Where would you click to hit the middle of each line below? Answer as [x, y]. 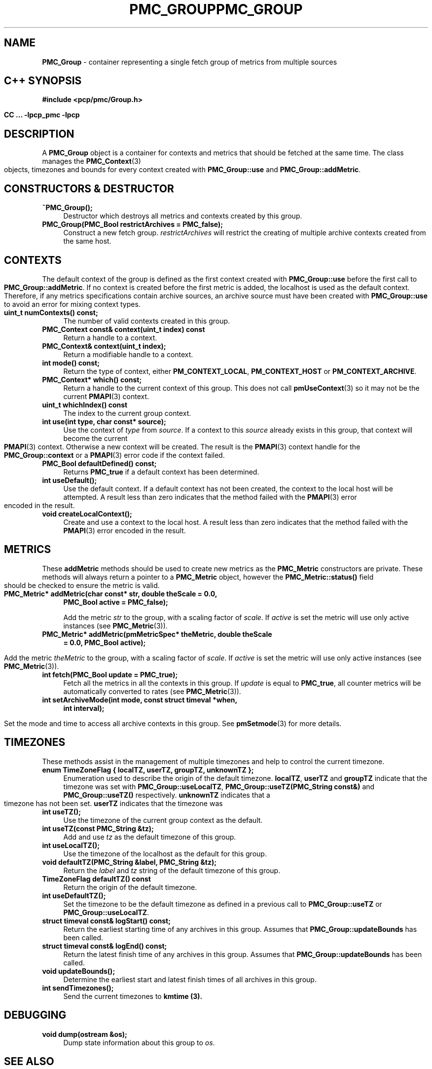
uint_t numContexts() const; [51, 312]
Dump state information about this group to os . [139, 1042]
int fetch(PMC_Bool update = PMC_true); [110, 674]
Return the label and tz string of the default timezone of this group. [172, 870]
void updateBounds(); [79, 971]
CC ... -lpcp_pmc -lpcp [42, 115]
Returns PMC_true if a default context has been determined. [161, 472]
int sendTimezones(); [78, 988]
